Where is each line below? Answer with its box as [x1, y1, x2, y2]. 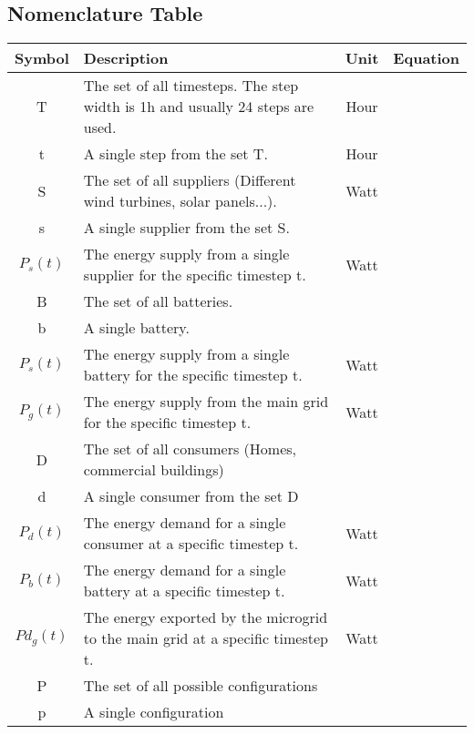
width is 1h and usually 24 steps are [83, 96, 314, 117]
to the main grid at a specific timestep [83, 627, 328, 649]
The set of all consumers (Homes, [83, 438, 297, 460]
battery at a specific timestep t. [83, 580, 285, 602]
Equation [393, 47, 459, 69]
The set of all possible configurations [83, 675, 318, 697]
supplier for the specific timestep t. [83, 264, 306, 286]
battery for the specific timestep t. [83, 364, 303, 386]
